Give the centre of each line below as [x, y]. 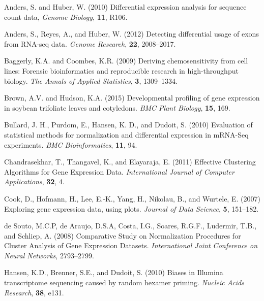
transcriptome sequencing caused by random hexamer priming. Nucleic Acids [124, 282]
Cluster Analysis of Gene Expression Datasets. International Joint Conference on [131, 245]
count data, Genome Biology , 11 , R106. [66, 16]
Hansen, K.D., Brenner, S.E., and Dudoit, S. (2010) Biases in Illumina [114, 272]
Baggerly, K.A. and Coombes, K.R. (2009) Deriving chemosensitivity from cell [126, 61]
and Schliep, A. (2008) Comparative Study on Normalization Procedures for [123, 235]
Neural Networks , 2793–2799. [49, 255]
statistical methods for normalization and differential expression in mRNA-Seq [126, 134]
